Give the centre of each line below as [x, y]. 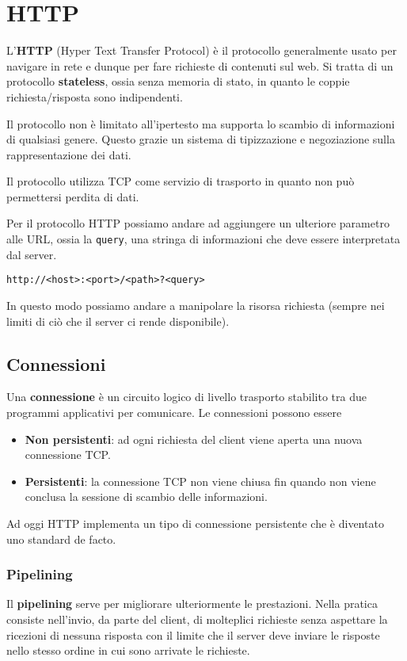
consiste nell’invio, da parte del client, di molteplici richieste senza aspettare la [197, 619]
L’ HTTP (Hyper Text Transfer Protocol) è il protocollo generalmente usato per [202, 50]
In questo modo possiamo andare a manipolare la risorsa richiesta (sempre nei [196, 305]
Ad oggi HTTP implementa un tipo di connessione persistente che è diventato [195, 523]
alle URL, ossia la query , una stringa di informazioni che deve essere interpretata [203, 239]
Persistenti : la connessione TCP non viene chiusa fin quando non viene [200, 481]
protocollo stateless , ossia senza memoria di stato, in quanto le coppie [178, 81]
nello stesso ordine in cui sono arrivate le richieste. [128, 650]
